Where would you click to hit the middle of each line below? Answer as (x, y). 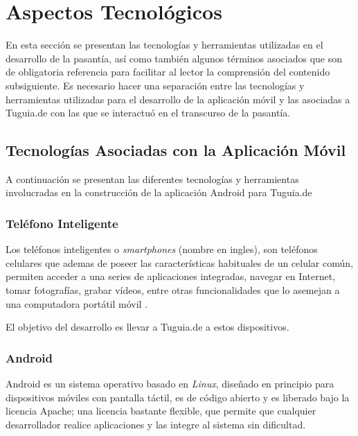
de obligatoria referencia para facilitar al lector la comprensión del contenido (168, 72)
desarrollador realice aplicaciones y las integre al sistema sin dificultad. (156, 424)
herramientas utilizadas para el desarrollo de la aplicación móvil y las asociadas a (178, 99)
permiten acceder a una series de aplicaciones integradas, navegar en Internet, (171, 276)
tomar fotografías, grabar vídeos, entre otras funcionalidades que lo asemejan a (173, 290)
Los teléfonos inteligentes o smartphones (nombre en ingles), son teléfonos (162, 249)
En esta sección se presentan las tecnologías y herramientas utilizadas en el (164, 45)
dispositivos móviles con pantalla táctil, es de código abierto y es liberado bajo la (178, 397)
